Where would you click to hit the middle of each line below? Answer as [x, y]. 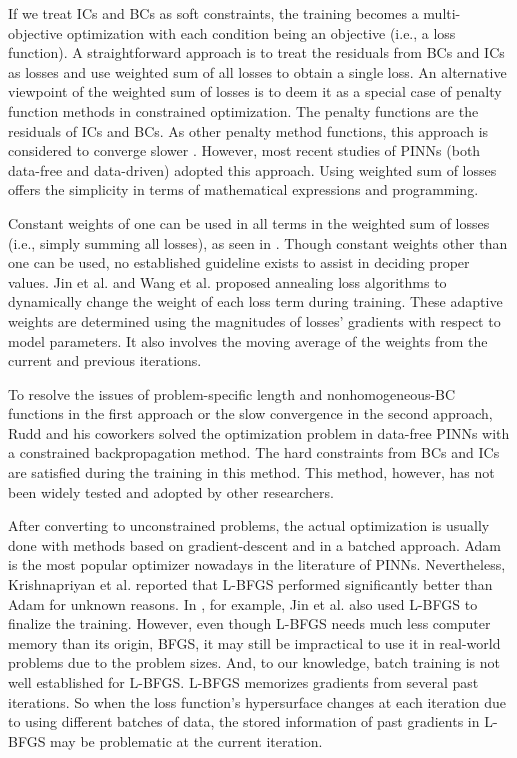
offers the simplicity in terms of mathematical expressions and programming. [243, 189]
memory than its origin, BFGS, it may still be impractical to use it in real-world [254, 642]
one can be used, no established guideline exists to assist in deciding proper [239, 262]
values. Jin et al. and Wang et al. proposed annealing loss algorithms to [227, 281]
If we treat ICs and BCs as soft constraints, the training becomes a [213, 13]
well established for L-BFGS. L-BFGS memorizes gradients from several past [243, 682]
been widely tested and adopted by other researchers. [171, 491]
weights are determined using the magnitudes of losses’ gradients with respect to [254, 320]
